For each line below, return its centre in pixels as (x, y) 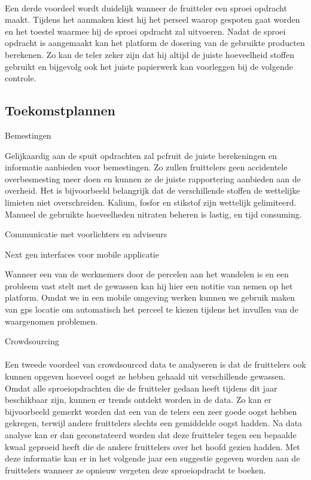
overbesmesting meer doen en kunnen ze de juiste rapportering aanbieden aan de (153, 178)
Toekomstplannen (60, 110)
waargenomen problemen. (51, 321)
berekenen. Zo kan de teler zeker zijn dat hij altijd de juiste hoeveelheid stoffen (150, 54)
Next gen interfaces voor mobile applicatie (82, 254)
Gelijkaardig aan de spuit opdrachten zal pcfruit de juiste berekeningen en (141, 155)
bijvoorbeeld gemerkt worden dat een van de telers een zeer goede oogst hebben (151, 411)
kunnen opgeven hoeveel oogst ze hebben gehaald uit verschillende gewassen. (145, 376)
